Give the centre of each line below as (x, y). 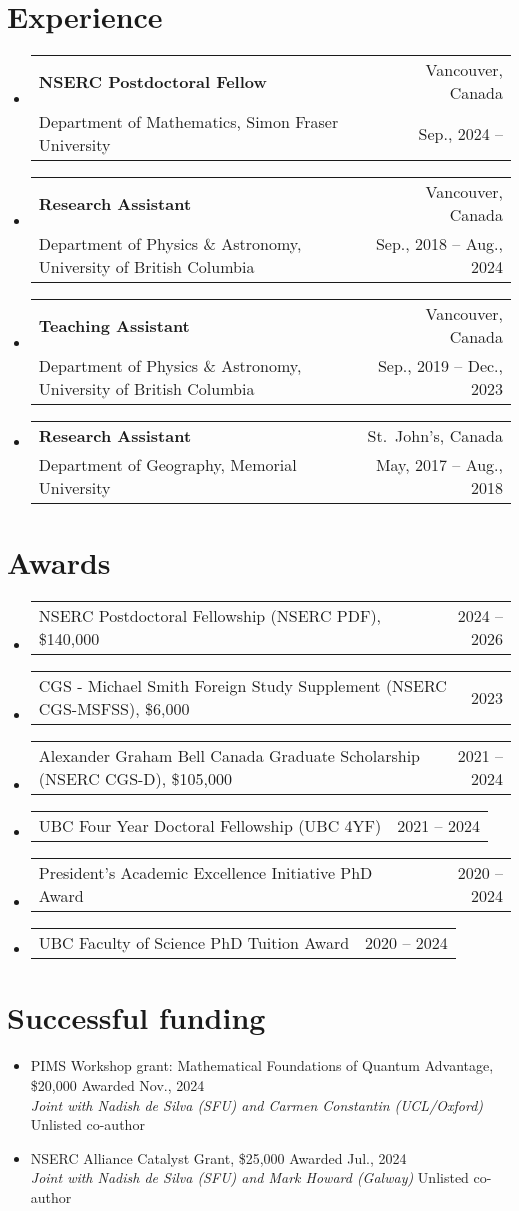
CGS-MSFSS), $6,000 (114, 709)
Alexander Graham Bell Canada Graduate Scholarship (229, 756)
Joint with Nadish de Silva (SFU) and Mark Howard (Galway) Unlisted (249, 1177)
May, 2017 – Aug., (439, 465)
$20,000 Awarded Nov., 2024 (117, 1084)
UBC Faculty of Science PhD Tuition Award (194, 943)
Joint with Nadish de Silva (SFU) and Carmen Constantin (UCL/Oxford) (257, 1104)
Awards (59, 562)
